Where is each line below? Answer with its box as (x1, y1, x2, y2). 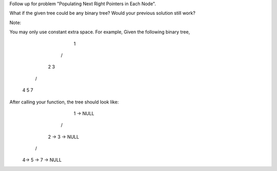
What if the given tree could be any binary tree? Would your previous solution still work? (9, 10, 196, 16)
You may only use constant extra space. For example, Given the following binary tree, (9, 29, 190, 35)
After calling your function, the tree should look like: (9, 99, 119, 105)
